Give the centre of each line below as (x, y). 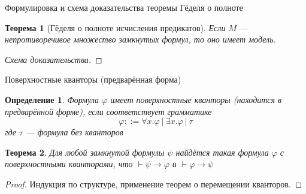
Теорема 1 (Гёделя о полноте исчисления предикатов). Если (115, 27)
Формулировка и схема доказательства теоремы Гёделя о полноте (124, 7)
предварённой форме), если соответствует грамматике (108, 111)
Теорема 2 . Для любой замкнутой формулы (85, 152)
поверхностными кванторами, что (69, 164)
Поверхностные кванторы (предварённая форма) (93, 79)
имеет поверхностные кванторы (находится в (196, 99)
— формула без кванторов (75, 132)
